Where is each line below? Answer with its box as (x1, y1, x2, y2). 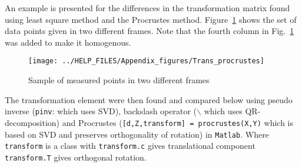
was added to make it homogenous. (5, 36, 131, 48)
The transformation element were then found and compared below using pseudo (5, 93, 293, 105)
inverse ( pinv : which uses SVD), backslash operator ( (5, 105, 197, 117)
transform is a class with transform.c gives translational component (5, 139, 255, 152)
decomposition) (5, 116, 60, 128)
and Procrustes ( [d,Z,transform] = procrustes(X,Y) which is (62, 116, 294, 128)
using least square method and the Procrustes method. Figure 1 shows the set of (5, 13, 297, 25)
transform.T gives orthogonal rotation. (5, 151, 147, 163)
